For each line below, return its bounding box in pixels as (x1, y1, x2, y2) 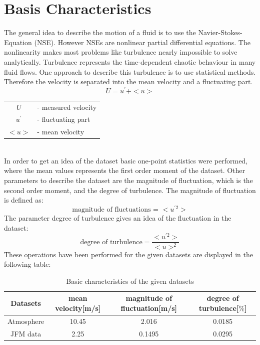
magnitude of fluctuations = (72, 206, 158, 213)
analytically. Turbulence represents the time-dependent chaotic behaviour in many (4, 56, 256, 67)
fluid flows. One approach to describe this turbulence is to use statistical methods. (4, 66, 256, 77)
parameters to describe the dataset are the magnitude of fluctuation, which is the (4, 175, 253, 186)
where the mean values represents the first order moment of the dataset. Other (4, 165, 245, 176)
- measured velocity (37, 101, 97, 112)
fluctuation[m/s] (120, 302, 177, 313)
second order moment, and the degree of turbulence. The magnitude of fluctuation (4, 185, 256, 195)
